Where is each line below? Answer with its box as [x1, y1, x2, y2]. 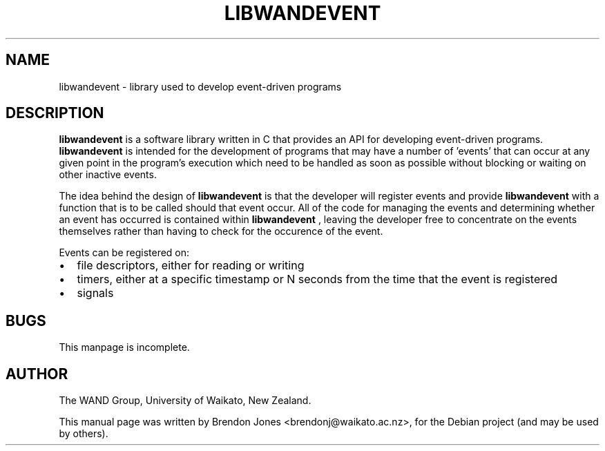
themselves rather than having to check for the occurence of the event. [59, 225, 383, 238]
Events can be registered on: [59, 247, 190, 259]
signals [77, 286, 114, 300]
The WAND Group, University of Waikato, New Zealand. [59, 394, 311, 407]
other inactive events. [59, 169, 157, 181]
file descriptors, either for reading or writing [77, 258, 305, 273]
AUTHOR [6, 365, 68, 383]
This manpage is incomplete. [59, 341, 190, 354]
